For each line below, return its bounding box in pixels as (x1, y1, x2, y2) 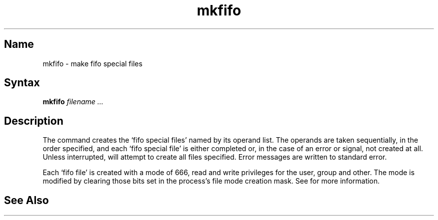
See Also (4, 194, 49, 207)
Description (4, 114, 63, 127)
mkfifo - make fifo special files (42, 59, 142, 68)
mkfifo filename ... (42, 97, 103, 106)
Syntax (4, 76, 40, 89)
